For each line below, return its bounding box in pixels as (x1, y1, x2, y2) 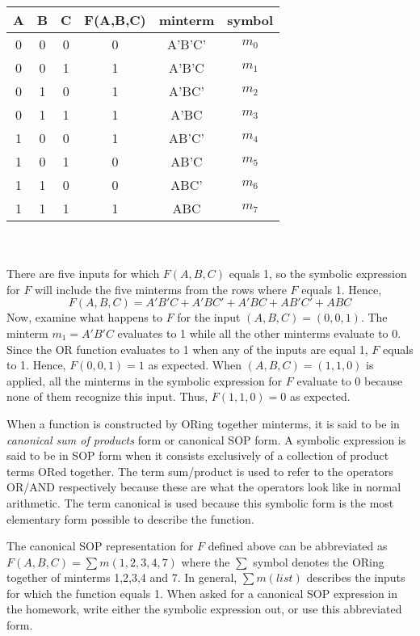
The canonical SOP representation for (6, 537, 194, 554)
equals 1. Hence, (301, 280, 382, 297)
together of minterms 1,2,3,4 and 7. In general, (6, 569, 237, 586)
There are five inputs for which (6, 265, 160, 282)
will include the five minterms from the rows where (35, 280, 287, 297)
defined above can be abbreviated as (208, 537, 388, 554)
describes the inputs (306, 569, 405, 586)
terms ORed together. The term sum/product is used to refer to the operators (6, 462, 393, 479)
